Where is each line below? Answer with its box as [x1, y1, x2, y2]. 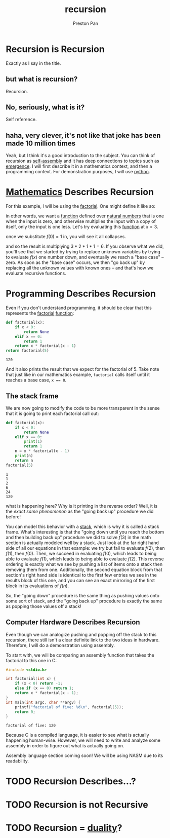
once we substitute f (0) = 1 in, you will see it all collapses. [6, 234, 126, 240]
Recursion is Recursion [6, 43, 105, 55]
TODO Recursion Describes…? [6, 776, 136, 787]
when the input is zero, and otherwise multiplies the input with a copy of [6, 218, 156, 224]
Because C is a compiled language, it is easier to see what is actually [6, 732, 149, 738]
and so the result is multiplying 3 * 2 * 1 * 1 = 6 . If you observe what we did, [6, 243, 164, 249]
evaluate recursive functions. [6, 270, 66, 277]
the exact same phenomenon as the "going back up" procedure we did [6, 508, 154, 514]
